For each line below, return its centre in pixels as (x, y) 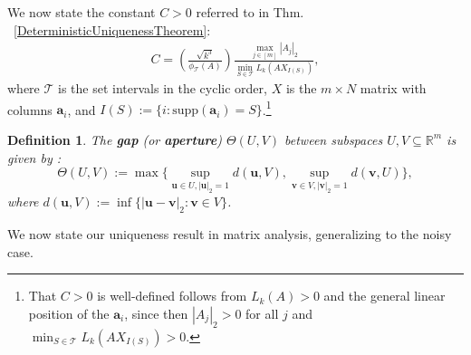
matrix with (393, 88)
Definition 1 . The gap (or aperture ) (115, 139)
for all (262, 313)
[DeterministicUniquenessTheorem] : (112, 29)
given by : (34, 157)
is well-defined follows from (172, 296)
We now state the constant (82, 12)
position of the (69, 313)
